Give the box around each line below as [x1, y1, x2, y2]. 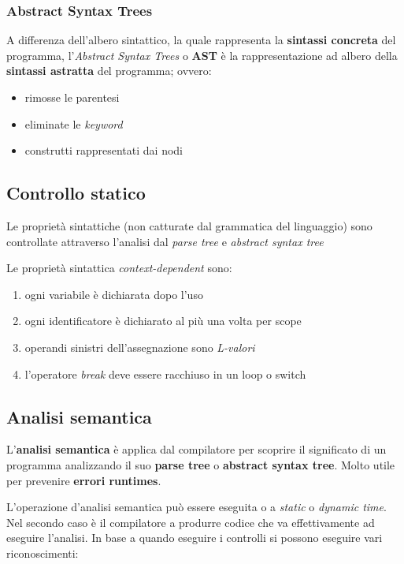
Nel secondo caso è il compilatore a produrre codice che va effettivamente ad [6, 514, 375, 530]
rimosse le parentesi [24, 89, 120, 105]
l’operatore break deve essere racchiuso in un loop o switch [24, 365, 306, 382]
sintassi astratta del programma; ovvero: [6, 62, 212, 79]
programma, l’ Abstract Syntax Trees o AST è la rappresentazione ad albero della [6, 47, 398, 63]
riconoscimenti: [6, 544, 79, 561]
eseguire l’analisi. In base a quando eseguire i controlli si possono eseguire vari [6, 529, 383, 546]
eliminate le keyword [24, 115, 123, 132]
